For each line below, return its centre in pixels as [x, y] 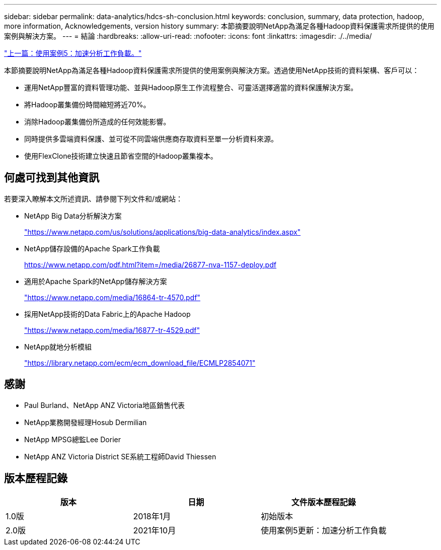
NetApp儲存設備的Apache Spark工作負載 [92, 248]
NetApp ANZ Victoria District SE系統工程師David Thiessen [120, 456]
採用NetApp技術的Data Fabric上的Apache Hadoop [107, 314]
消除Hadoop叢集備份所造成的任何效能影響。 [97, 122]
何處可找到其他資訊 [52, 178]
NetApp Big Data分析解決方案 [73, 216]
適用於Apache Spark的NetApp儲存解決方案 [96, 281]
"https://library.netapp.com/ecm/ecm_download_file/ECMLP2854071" [140, 363]
